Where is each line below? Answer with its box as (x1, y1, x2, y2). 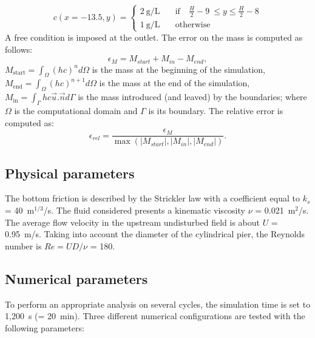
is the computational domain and (14, 104, 138, 117)
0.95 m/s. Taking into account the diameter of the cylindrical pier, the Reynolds (5, 228, 305, 240)
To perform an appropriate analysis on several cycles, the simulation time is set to (5, 297, 311, 310)
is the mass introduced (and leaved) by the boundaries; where (78, 90, 307, 103)
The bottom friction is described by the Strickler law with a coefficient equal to (5, 192, 300, 204)
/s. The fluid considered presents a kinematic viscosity (43, 203, 245, 216)
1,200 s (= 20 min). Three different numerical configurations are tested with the (5, 309, 305, 322)
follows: (5, 42, 33, 55)
